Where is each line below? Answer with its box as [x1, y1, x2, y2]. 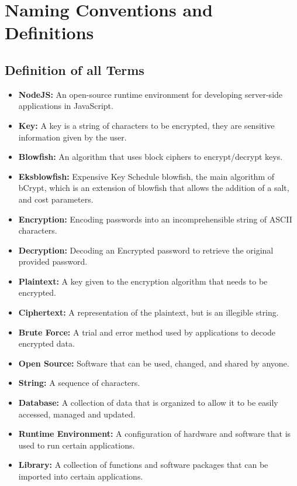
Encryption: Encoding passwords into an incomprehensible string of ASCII [18, 213, 292, 225]
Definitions [5, 20, 94, 45]
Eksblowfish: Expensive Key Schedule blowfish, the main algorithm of [18, 170, 275, 182]
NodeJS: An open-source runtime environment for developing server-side [18, 88, 283, 100]
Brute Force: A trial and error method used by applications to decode [18, 326, 276, 338]
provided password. [18, 255, 88, 268]
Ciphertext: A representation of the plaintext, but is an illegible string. [18, 306, 279, 319]
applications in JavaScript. [18, 100, 113, 112]
